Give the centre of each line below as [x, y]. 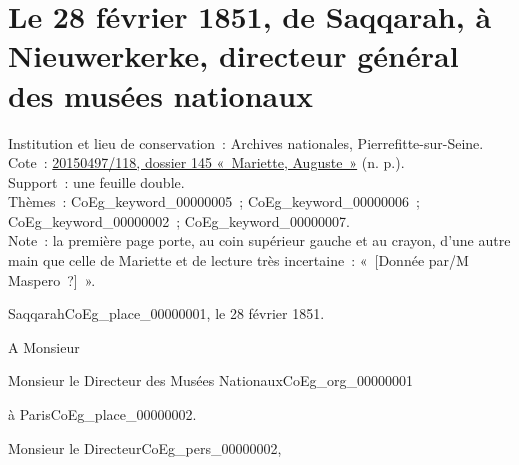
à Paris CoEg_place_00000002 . [102, 414]
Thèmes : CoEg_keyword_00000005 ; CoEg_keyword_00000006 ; [214, 201]
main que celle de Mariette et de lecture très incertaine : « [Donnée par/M [238, 260]
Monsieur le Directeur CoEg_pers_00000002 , [145, 447]
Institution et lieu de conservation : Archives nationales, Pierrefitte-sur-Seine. [246, 142]
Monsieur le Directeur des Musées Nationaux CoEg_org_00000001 [210, 380]
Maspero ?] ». [52, 279]
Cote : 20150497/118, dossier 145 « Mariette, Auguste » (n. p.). [206, 162]
